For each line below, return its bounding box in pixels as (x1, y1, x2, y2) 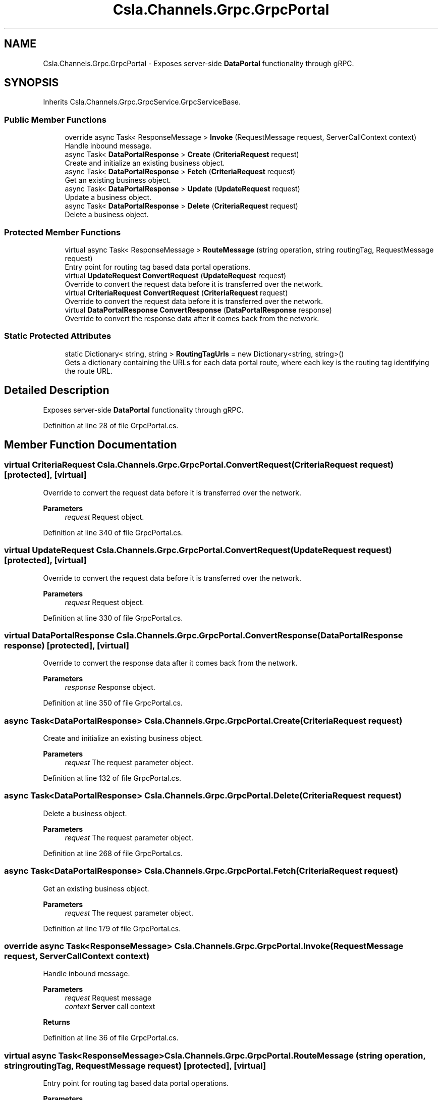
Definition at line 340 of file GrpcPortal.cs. (43, 528, 183, 537)
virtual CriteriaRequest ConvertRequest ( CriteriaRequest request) (65, 288, 288, 297)
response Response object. (65, 683, 155, 692)
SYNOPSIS (4, 76, 59, 89)
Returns (43, 1018, 70, 1027)
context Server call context (65, 1002, 155, 1011)
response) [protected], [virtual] (4, 640, 129, 651)
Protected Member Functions (4, 227, 121, 237)
